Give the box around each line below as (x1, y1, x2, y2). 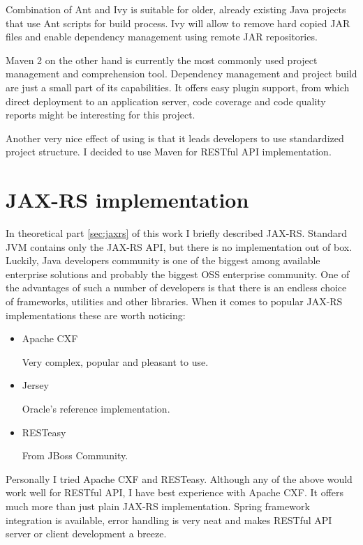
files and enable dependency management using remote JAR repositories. (6, 29, 318, 44)
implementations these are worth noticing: (6, 307, 186, 322)
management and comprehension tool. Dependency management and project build (6, 66, 357, 81)
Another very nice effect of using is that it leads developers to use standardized (6, 130, 344, 145)
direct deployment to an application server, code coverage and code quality (6, 93, 326, 108)
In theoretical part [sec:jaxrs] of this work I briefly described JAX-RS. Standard (6, 226, 348, 240)
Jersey (22, 378, 49, 392)
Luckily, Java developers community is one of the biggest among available (6, 253, 320, 268)
